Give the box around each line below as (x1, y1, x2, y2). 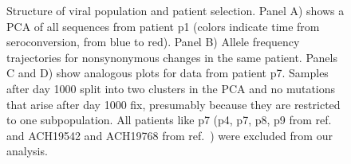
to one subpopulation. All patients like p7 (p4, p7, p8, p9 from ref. (6, 111, 332, 128)
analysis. (6, 143, 48, 159)
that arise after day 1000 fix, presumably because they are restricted (6, 96, 341, 112)
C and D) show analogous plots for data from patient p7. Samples (6, 64, 329, 81)
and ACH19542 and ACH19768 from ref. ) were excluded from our (6, 127, 333, 143)
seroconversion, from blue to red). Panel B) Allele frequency (6, 33, 300, 50)
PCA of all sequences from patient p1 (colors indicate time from (6, 18, 320, 34)
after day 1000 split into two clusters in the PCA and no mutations (6, 80, 336, 96)
